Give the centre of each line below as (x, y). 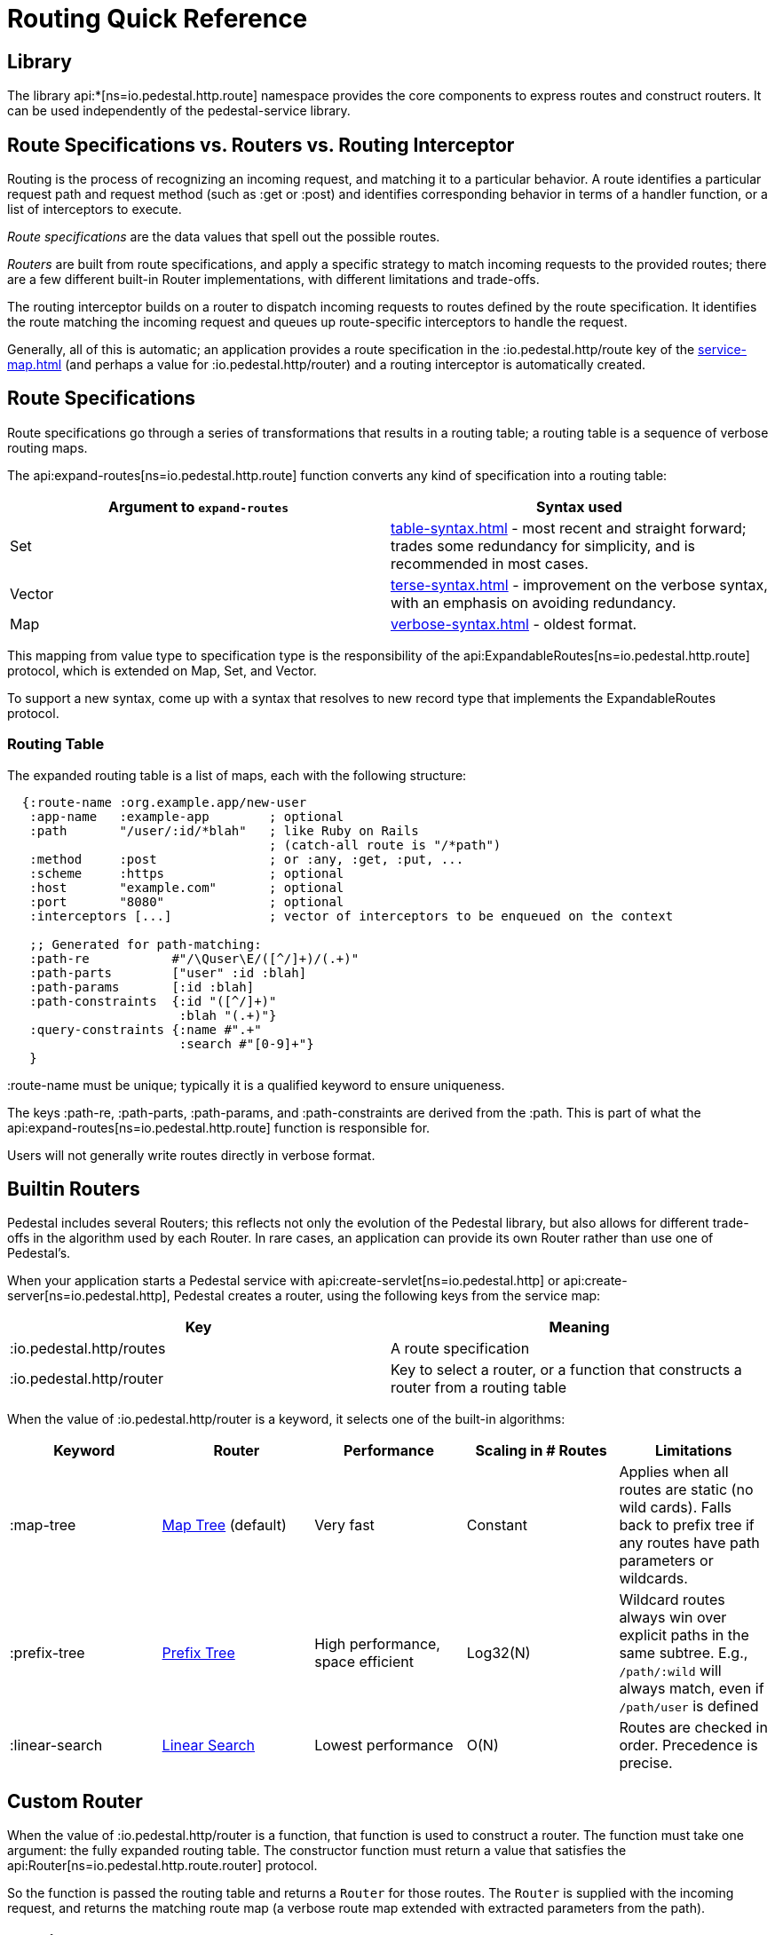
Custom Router (75, 1801)
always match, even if (692, 1689)
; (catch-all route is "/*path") (385, 845)
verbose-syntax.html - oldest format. (514, 624)
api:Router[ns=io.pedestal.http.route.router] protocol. (162, 1866)
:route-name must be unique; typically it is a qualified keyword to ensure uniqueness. (256, 1085)
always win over (673, 1618)
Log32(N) (498, 1653)
